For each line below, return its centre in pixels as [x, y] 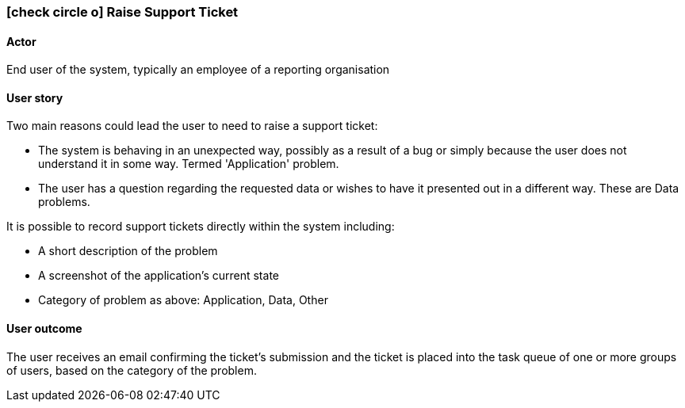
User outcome [44, 329]
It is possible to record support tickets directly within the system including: [201, 227]
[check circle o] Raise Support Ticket [122, 12]
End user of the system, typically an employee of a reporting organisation [198, 70]
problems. [64, 202]
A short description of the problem [128, 251]
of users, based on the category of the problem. [132, 370]
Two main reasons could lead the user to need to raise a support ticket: [192, 126]
